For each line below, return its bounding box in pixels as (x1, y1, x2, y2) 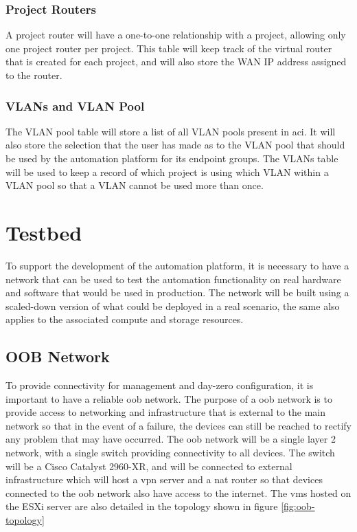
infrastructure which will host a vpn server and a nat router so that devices (5, 472, 323, 487)
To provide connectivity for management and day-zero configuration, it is (5, 378, 314, 392)
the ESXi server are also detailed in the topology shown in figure (5, 499, 278, 513)
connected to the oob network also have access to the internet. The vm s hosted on (5, 485, 352, 500)
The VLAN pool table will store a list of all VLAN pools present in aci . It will (5, 124, 336, 138)
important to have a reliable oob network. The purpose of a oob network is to (5, 391, 332, 406)
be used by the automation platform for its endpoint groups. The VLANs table (5, 151, 338, 165)
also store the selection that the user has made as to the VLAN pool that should (5, 137, 345, 152)
